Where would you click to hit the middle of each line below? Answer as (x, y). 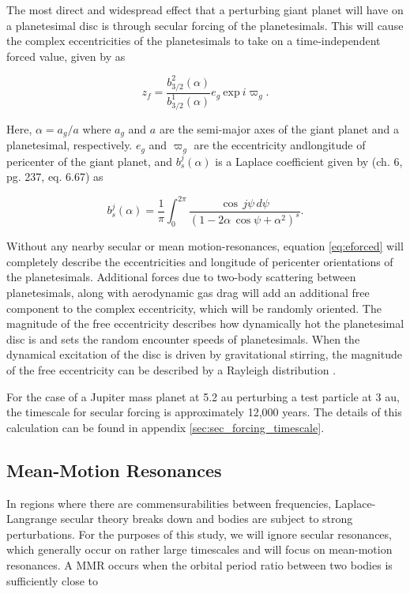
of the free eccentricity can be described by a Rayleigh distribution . (171, 370)
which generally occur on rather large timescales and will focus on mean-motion (199, 549)
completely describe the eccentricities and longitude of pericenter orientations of (200, 261)
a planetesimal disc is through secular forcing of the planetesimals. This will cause (205, 25)
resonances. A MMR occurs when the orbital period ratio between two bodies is (199, 564)
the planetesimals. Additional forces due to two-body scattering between (181, 277)
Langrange (32, 519)
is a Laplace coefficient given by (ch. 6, (309, 161)
